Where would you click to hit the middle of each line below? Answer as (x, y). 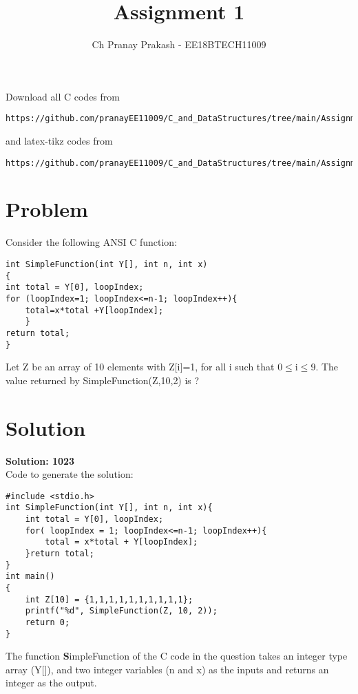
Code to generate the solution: (70, 474)
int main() (30, 577)
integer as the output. (51, 683)
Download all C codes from (63, 96)
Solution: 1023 (40, 460)
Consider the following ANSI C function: (92, 242)
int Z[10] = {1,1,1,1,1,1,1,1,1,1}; (109, 599)
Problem (47, 209)
